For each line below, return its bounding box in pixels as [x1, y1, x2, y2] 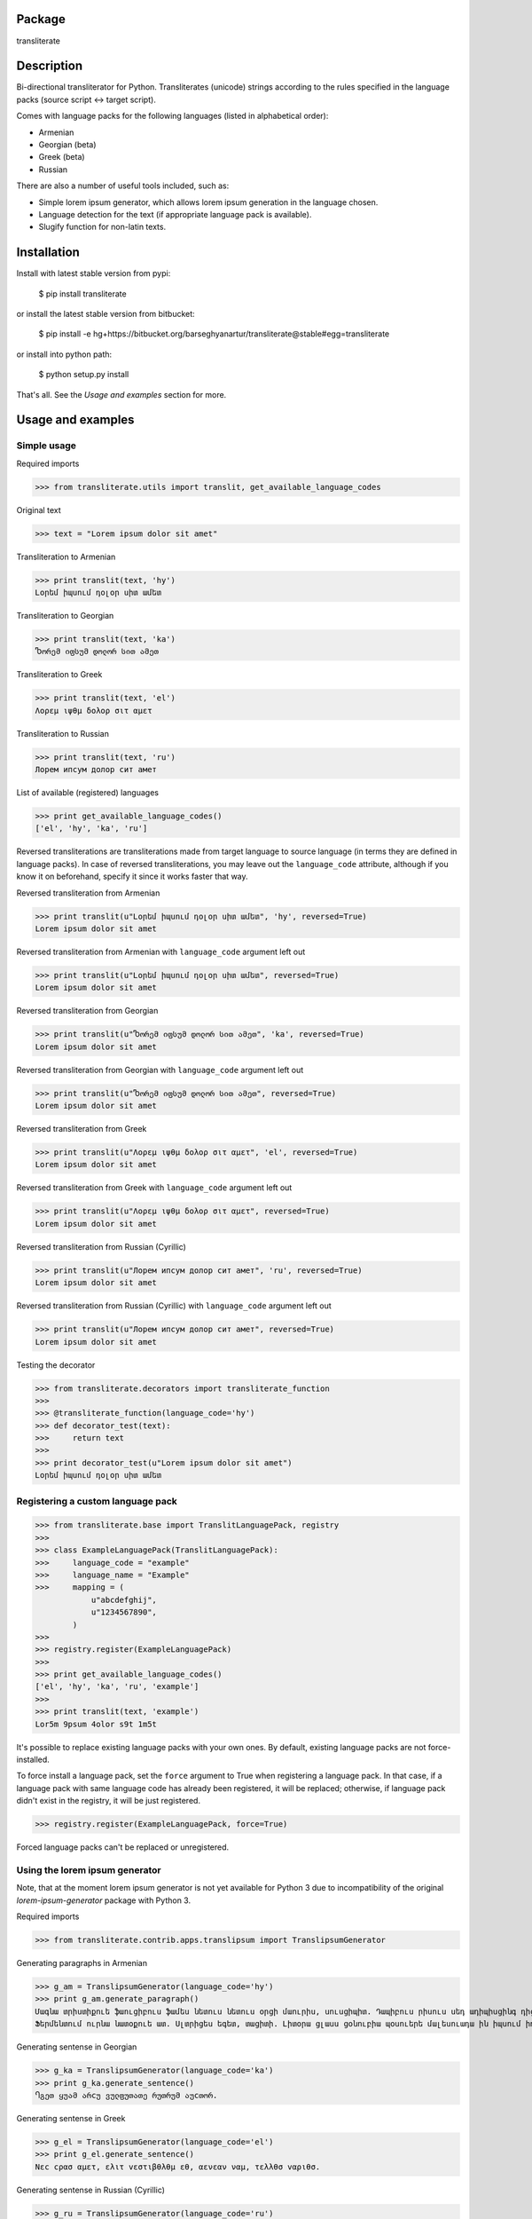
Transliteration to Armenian [16, 551, 116, 562]
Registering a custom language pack [16, 1495, 177, 1507]
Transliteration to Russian [16, 728, 110, 738]
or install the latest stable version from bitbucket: [16, 309, 195, 320]
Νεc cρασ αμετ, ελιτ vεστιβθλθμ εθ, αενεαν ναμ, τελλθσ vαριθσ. [35, 2161, 321, 2172]
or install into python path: [16, 349, 113, 359]
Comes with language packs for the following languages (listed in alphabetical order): [16, 111, 329, 122]
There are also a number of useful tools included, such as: [16, 180, 230, 191]
